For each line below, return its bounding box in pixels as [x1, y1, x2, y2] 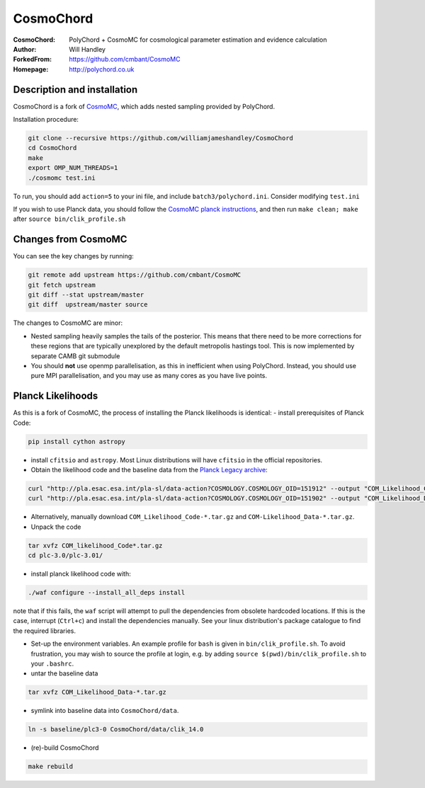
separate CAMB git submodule [30, 351, 120, 360]
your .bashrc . [30, 659, 74, 668]
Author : [13, 45, 37, 53]
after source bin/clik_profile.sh [13, 215, 126, 223]
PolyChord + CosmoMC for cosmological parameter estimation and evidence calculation [69, 35, 327, 44]
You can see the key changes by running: [13, 252, 134, 261]
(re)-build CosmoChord [30, 743, 99, 752]
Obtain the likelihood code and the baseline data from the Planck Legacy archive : [30, 465, 268, 474]
